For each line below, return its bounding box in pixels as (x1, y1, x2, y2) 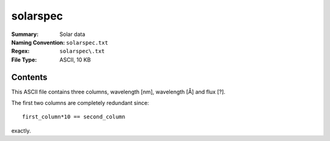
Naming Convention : (11, 38, 65, 46)
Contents (11, 72, 48, 82)
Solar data (59, 31, 86, 38)
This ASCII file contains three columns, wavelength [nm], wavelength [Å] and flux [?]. (11, 88, 226, 95)
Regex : (11, 48, 30, 55)
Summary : (11, 31, 39, 38)
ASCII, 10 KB (59, 56, 91, 63)
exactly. (11, 127, 31, 134)
